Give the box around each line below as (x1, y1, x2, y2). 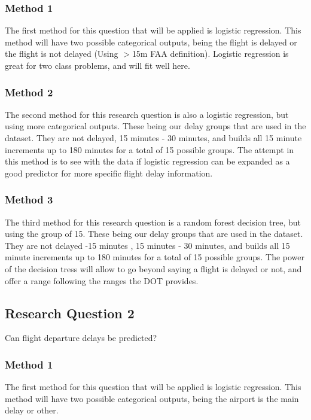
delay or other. (5, 404, 59, 416)
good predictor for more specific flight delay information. (5, 166, 213, 179)
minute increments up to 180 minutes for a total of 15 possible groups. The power (5, 251, 305, 263)
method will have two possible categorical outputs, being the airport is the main (5, 392, 299, 404)
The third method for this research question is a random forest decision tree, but (5, 215, 301, 228)
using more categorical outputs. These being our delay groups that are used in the (5, 120, 306, 132)
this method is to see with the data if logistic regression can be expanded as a (5, 155, 290, 168)
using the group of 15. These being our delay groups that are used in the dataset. (5, 227, 303, 240)
